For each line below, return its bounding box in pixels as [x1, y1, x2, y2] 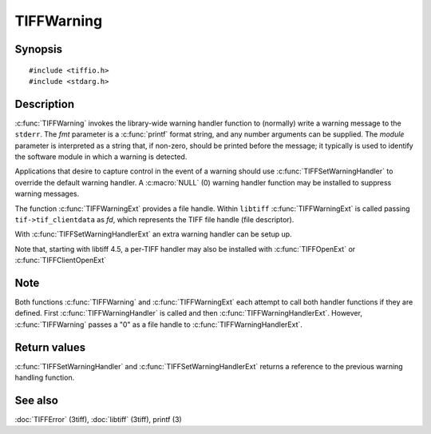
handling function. [14, 372, 75, 383]
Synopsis [14, 42, 63, 56]
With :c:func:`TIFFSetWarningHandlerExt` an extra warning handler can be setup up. [14, 229, 292, 239]
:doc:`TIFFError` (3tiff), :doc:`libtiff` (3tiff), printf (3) [14, 415, 183, 424]
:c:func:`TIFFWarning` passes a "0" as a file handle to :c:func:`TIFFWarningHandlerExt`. [14, 320, 303, 329]
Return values [14, 340, 86, 354]
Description [14, 97, 75, 111]
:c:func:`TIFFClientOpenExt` [14, 256, 107, 265]
